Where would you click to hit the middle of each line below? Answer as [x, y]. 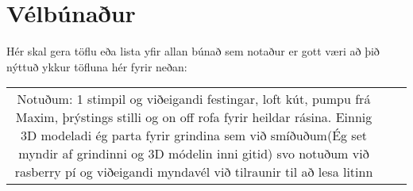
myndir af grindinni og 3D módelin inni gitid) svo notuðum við [194, 154]
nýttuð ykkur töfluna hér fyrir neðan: [97, 66]
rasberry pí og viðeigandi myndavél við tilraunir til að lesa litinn [194, 172]
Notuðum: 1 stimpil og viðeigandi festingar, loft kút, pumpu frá [194, 99]
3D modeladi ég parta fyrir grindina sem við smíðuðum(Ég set [194, 136]
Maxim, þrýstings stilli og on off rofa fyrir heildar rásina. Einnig [194, 117]
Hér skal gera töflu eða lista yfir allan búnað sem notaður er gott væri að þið [193, 51]
